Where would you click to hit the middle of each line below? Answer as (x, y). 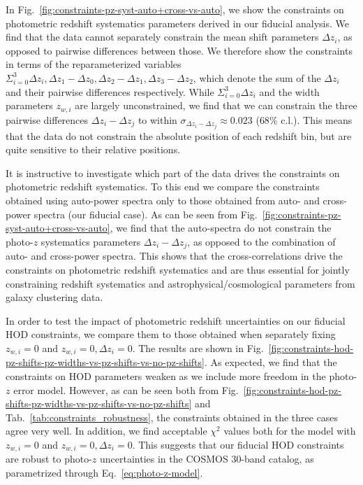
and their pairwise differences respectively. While (110, 91)
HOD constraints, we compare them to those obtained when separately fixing (171, 334)
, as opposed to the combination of (261, 241)
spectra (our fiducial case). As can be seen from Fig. (146, 214)
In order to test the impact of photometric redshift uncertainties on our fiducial (176, 320)
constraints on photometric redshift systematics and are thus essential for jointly (178, 269)
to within (157, 119)
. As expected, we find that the (271, 362)
